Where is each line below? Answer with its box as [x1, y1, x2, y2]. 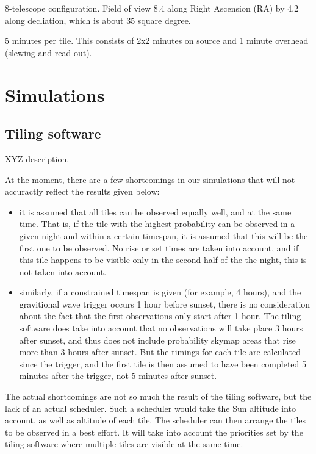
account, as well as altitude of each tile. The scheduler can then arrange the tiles [5, 414, 306, 427]
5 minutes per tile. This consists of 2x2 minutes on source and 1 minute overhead [5, 34, 309, 47]
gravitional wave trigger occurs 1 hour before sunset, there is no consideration [19, 297, 311, 310]
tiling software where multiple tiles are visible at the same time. [5, 438, 243, 450]
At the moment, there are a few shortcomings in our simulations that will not [5, 173, 295, 186]
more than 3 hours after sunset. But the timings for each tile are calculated [19, 345, 301, 358]
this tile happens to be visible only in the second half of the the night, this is [19, 253, 307, 266]
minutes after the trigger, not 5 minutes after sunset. [19, 369, 217, 382]
